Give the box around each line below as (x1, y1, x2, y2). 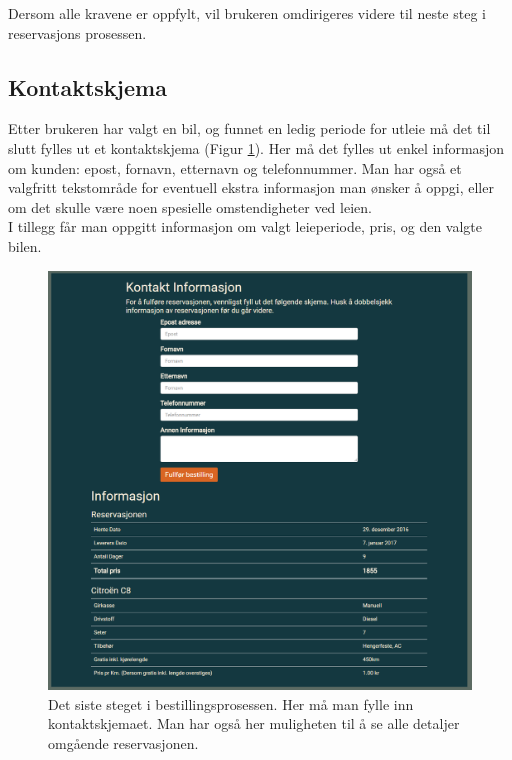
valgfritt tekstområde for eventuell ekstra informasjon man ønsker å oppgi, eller (8, 177, 494, 198)
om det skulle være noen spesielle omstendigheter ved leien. (8, 196, 372, 217)
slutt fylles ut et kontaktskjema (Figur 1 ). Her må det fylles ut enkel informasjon (8, 137, 505, 158)
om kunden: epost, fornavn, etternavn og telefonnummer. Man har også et (8, 157, 462, 178)
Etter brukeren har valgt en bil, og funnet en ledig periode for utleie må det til (8, 118, 491, 139)
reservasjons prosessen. (8, 22, 147, 43)
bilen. (8, 235, 42, 256)
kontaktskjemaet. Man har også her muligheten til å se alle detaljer (48, 713, 460, 734)
